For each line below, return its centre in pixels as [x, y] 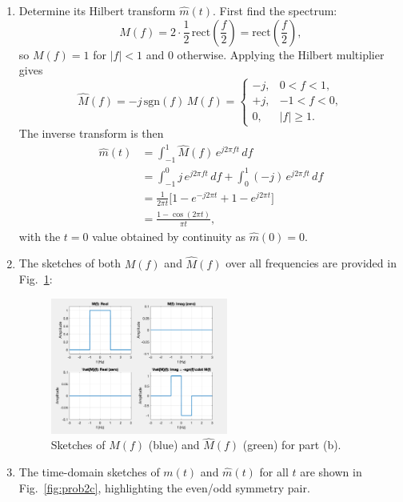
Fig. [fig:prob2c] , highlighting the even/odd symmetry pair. [164, 487]
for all [274, 472]
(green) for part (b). [292, 445]
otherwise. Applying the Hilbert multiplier [281, 54]
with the [40, 236]
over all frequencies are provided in [311, 263]
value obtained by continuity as [169, 236]
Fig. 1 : [36, 279]
